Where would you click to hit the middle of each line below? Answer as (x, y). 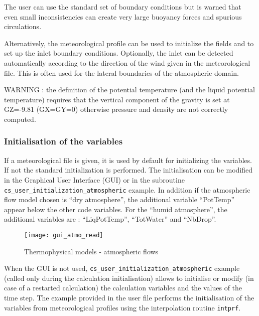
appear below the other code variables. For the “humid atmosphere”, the (116, 209)
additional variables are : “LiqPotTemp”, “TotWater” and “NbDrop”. (110, 219)
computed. (20, 119)
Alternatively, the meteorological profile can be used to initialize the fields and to (129, 43)
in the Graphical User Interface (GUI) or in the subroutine (94, 179)
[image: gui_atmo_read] (64, 235)
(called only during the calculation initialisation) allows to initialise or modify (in (129, 278)
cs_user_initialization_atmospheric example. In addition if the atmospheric (127, 189)
